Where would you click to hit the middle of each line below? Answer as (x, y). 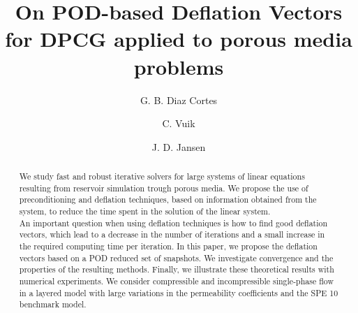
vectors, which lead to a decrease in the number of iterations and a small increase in (172, 234)
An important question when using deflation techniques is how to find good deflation (173, 223)
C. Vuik (179, 123)
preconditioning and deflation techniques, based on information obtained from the (168, 199)
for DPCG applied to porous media (179, 39)
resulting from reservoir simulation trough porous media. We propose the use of (164, 188)
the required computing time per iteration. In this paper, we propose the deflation (168, 246)
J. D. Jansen (179, 146)
